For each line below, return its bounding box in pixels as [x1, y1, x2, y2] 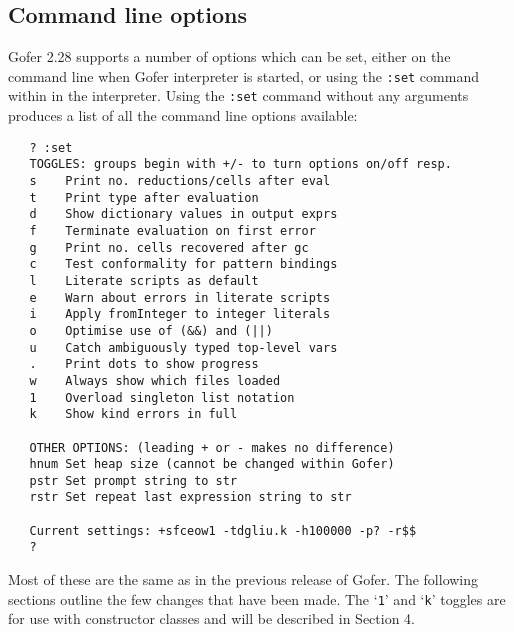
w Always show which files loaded [29, 373, 281, 388]
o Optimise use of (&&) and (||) [29, 323, 273, 338]
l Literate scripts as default [29, 273, 259, 288]
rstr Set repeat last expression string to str [29, 490, 352, 505]
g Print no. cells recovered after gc [29, 240, 309, 255]
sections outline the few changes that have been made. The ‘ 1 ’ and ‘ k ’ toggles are [8, 588, 506, 609]
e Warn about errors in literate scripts [29, 290, 331, 305]
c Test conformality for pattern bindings [29, 257, 338, 272]
